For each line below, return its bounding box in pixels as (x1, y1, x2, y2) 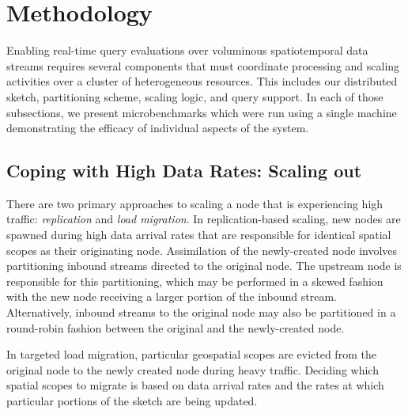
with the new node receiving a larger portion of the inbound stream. (6, 288, 337, 305)
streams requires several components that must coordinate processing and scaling (6, 57, 400, 74)
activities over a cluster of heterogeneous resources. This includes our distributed (6, 73, 398, 89)
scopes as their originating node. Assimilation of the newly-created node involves (6, 241, 398, 258)
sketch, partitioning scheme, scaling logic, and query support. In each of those (6, 88, 383, 104)
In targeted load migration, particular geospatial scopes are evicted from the (6, 346, 376, 363)
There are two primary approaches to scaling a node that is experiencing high (6, 195, 383, 211)
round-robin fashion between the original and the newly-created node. (6, 319, 345, 336)
